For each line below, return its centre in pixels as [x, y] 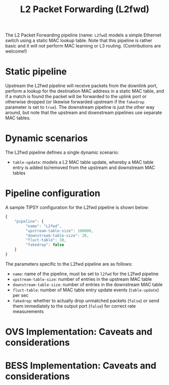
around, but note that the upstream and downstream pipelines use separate [84, 113]
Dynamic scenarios [47, 138]
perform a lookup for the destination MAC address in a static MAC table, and [85, 91]
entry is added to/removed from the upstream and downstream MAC [84, 167]
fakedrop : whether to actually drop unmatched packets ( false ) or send [86, 301]
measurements [28, 311]
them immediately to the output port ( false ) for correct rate [74, 306]
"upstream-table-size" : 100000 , [60, 231]
